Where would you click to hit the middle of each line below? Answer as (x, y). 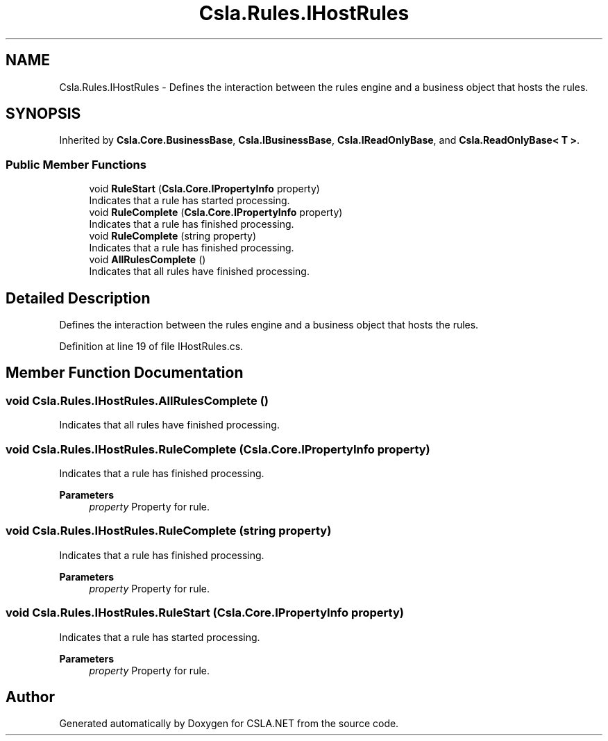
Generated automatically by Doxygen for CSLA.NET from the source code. (229, 724)
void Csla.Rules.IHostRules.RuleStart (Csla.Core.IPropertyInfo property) (205, 613)
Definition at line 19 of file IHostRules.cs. (151, 347)
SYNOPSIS (43, 114)
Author (30, 697)
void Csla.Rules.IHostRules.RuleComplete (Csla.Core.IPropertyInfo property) (218, 449)
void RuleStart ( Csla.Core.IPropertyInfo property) (204, 189)
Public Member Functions (76, 164)
